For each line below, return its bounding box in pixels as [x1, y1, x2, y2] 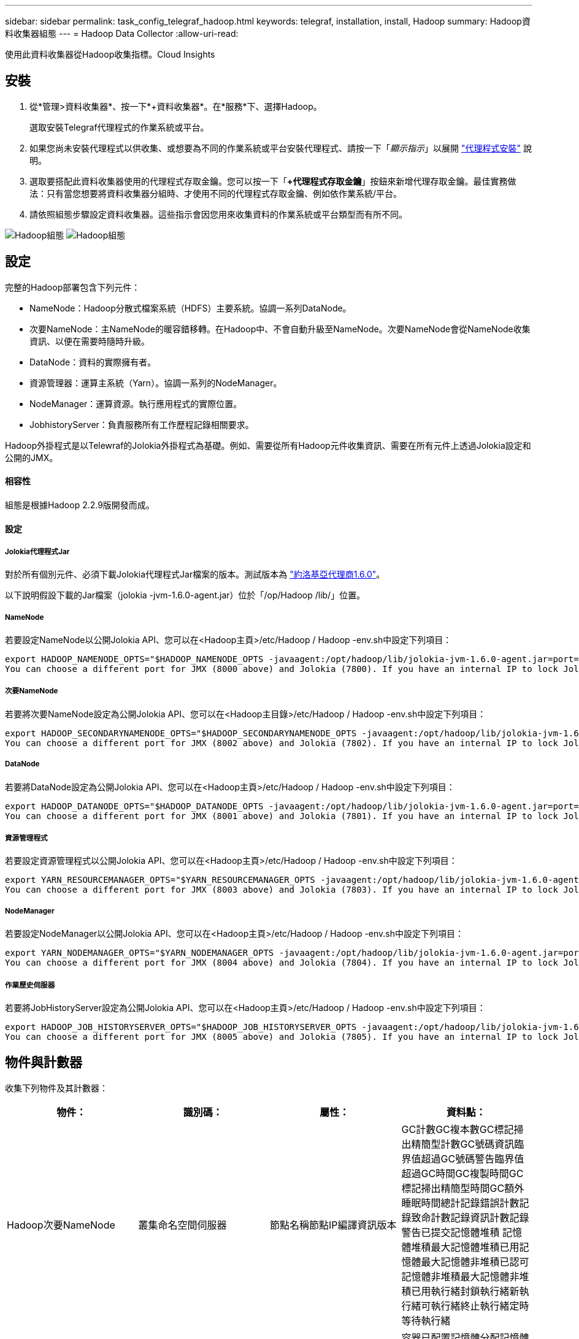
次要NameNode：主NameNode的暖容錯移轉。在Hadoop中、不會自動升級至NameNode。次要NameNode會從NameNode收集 [29, 323, 531, 334]
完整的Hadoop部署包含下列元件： [5, 281, 140, 292]
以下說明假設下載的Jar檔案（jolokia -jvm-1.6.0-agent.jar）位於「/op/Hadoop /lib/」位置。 [5, 590, 366, 601]
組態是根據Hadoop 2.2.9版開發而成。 [5, 499, 155, 510]
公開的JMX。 [5, 452, 58, 463]
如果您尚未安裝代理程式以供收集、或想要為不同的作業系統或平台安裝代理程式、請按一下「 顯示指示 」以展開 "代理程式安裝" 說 [29, 142, 532, 153]
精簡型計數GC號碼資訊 [411, 1137, 515, 1150]
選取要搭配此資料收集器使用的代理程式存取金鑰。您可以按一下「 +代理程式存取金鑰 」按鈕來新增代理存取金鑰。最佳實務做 [29, 175, 516, 186]
